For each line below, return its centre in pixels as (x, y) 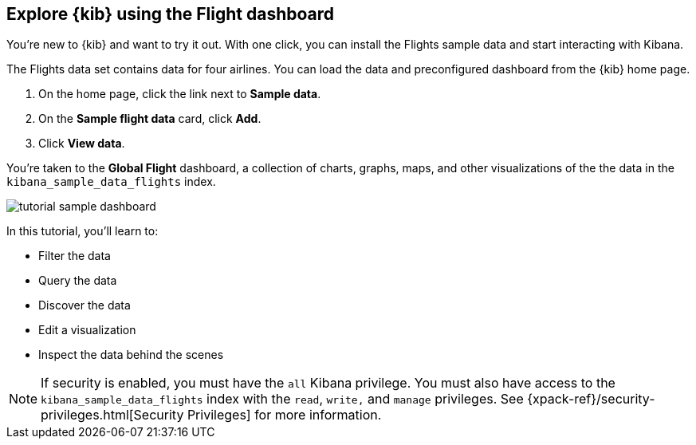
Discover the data (85, 305)
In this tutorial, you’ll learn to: (83, 231)
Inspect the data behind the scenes (131, 355)
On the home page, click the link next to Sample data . (180, 94)
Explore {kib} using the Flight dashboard (171, 14)
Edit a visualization (87, 330)
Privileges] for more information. (284, 415)
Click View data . (82, 144)
